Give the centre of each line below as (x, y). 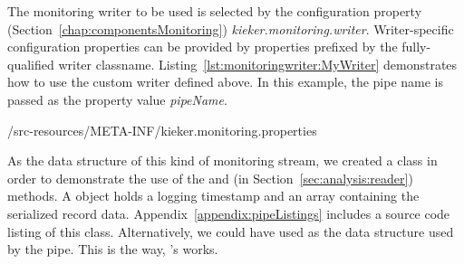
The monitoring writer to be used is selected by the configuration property (215, 11)
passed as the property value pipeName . (117, 99)
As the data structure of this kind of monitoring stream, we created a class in (222, 160)
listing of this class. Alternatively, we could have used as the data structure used (231, 231)
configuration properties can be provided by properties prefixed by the (203, 47)
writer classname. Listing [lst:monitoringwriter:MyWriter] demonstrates (258, 64)
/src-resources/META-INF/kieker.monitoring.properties (162, 130)
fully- (416, 47)
